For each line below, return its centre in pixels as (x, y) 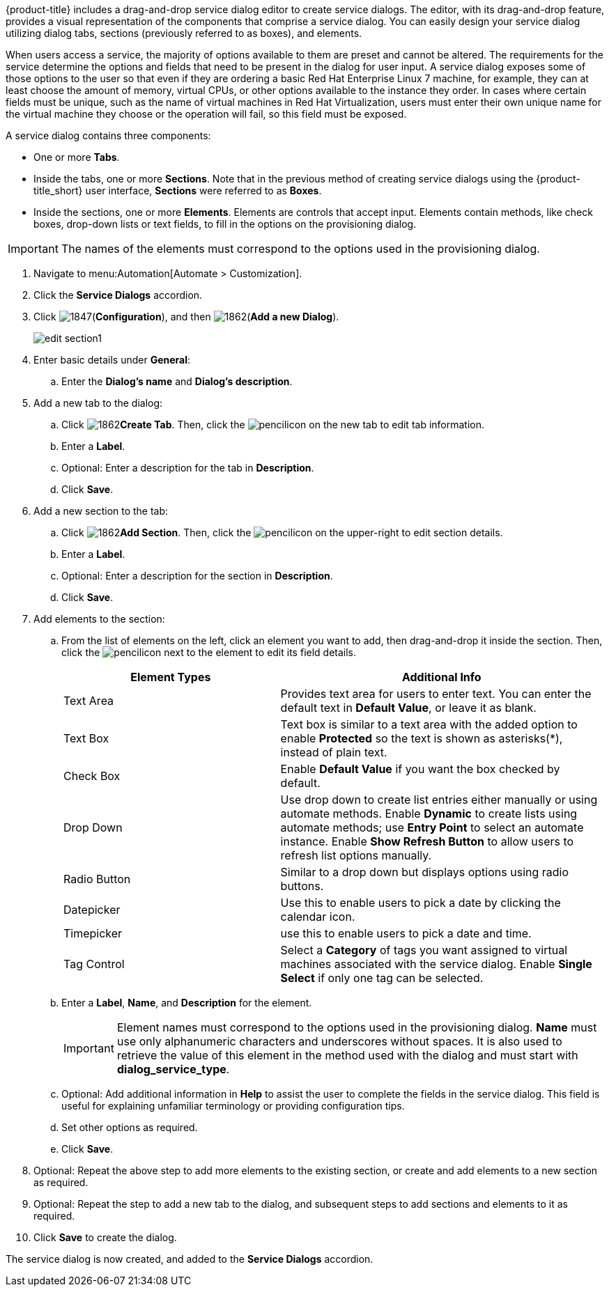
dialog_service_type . (173, 1069)
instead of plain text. (334, 752)
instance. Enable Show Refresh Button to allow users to (427, 841)
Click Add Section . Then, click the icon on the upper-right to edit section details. (282, 532)
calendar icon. (318, 917)
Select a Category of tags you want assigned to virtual (424, 950)
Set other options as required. (130, 1127)
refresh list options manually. (356, 855)
